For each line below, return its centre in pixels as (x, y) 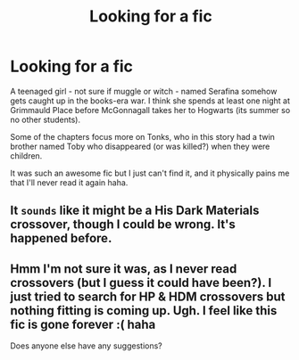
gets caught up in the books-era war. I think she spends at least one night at (150, 101)
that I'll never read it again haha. (69, 182)
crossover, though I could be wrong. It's (123, 225)
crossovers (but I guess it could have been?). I (141, 282)
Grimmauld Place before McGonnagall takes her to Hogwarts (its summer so (150, 110)
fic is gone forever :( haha (83, 324)
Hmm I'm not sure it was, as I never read (124, 269)
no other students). (46, 119)
